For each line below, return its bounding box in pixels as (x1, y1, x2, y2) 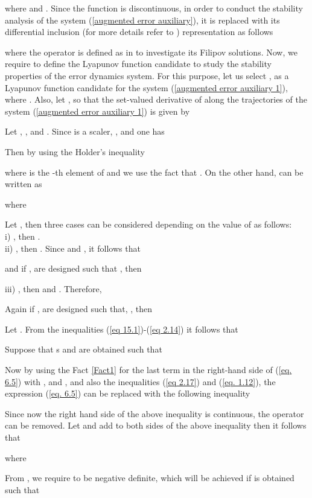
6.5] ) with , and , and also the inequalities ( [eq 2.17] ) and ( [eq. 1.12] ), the (5, 375, 276, 388)
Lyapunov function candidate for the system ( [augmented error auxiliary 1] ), (5, 81, 288, 94)
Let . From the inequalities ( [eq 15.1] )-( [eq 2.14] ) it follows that (5, 322, 238, 335)
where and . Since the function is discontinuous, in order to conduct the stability (5, 2, 303, 14)
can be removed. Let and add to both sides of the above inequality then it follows (5, 419, 307, 432)
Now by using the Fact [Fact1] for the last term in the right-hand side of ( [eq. (5, 363, 292, 376)
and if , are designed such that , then (5, 262, 142, 275)
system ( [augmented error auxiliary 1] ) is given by (5, 104, 190, 117)
